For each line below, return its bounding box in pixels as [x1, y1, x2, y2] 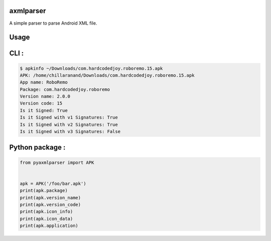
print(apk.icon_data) [20, 216, 73, 221]
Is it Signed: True [20, 107, 68, 113]
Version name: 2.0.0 [20, 93, 70, 99]
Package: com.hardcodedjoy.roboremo [20, 86, 110, 92]
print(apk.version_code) [20, 201, 81, 207]
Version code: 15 [20, 100, 63, 106]
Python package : [9, 143, 66, 152]
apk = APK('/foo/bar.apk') [20, 181, 86, 186]
